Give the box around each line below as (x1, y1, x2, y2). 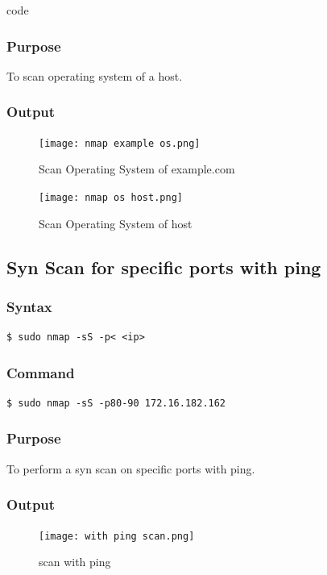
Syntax (6, 296, 52, 316)
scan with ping (39, 553, 111, 570)
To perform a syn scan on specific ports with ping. (6, 460, 255, 477)
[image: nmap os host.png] (39, 191, 183, 203)
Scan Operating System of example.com (39, 160, 235, 177)
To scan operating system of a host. (6, 67, 183, 84)
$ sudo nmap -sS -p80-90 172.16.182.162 (6, 397, 226, 409)
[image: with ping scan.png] (39, 530, 195, 542)
